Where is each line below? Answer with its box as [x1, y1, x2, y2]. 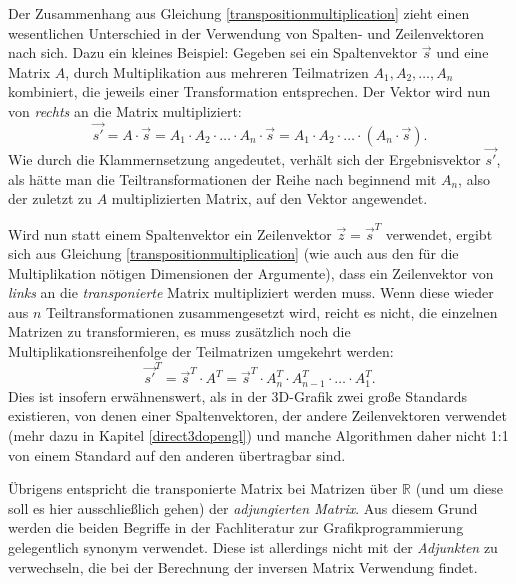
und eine [436, 42, 489, 63]
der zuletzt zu [8, 188, 93, 209]
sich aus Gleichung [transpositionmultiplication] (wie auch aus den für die [8, 243, 459, 264]
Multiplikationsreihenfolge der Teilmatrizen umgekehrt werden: [8, 341, 394, 362]
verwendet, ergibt [385, 223, 493, 244]
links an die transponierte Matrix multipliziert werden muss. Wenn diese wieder [8, 282, 494, 303]
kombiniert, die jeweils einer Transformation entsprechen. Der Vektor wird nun [8, 81, 491, 102]
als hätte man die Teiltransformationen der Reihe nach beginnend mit [8, 168, 437, 189]
